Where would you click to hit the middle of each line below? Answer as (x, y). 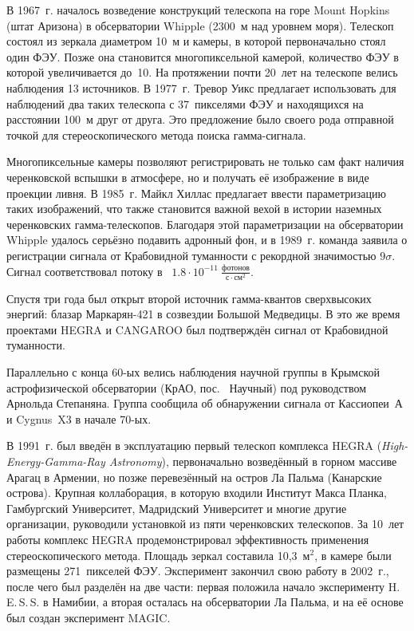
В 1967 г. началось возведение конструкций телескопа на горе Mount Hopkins (198, 10)
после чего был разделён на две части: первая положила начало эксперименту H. (203, 586)
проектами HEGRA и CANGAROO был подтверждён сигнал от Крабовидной (197, 329)
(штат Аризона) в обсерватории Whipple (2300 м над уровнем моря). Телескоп (200, 25)
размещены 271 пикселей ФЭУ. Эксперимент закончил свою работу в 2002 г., (198, 571)
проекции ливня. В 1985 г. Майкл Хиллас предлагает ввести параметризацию (196, 193)
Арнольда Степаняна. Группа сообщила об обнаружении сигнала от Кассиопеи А (205, 403)
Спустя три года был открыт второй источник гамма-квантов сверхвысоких (189, 298)
